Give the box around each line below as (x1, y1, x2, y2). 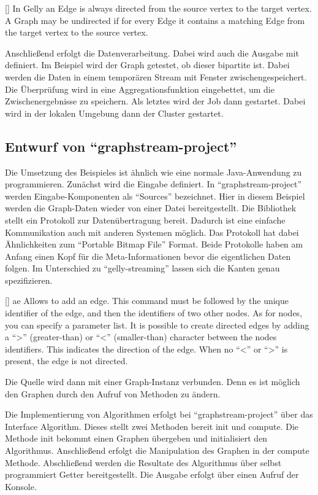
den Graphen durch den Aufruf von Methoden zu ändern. (5, 387, 221, 400)
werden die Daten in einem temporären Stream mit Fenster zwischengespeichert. (5, 70, 307, 83)
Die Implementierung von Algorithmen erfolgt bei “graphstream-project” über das (5, 408, 313, 421)
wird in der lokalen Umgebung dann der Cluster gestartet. (5, 106, 224, 119)
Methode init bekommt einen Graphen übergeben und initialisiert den (5, 432, 268, 445)
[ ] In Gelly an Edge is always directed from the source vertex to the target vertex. (5, 2, 312, 14)
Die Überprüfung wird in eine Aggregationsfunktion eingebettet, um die (5, 82, 274, 95)
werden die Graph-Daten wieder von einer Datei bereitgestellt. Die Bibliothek (5, 201, 297, 214)
